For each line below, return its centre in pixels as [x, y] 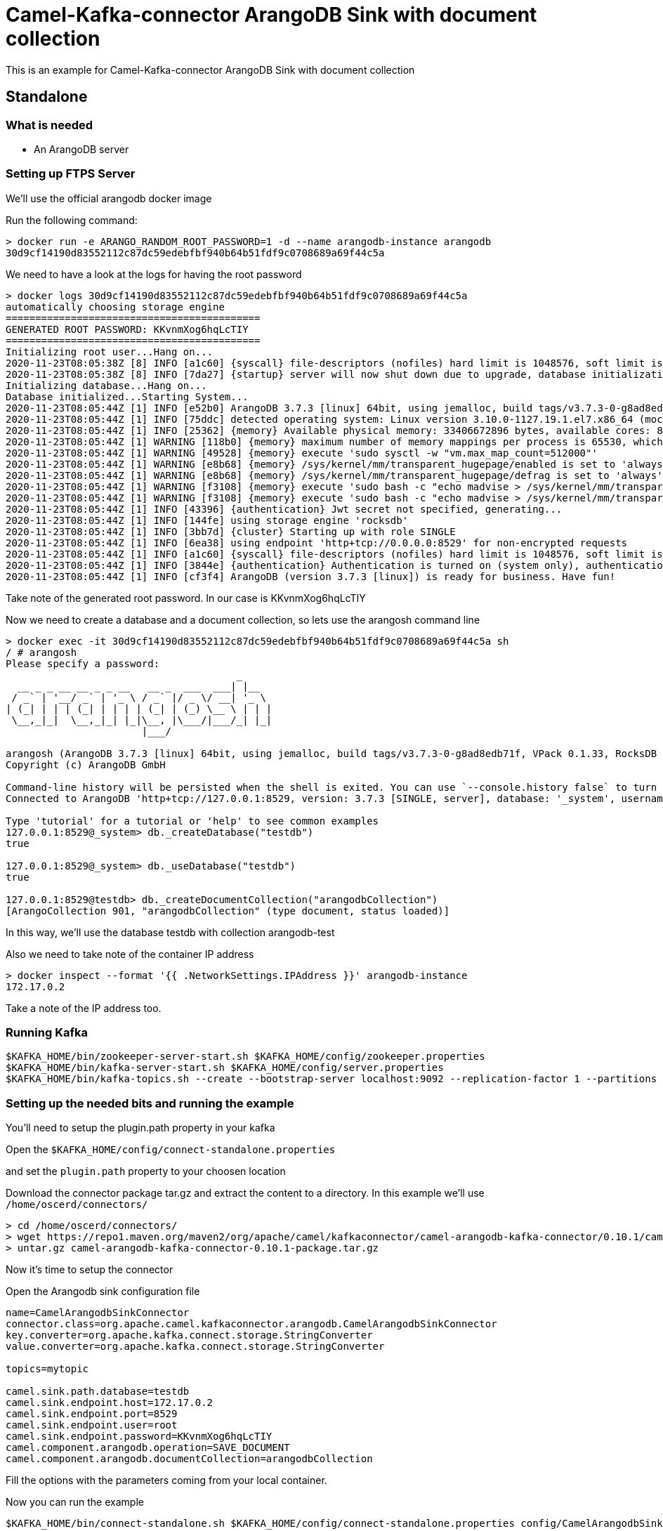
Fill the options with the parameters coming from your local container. [166, 1480]
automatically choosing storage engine [115, 307]
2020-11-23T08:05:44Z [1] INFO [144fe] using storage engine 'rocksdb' [207, 520]
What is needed [50, 125]
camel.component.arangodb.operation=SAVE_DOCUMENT [148, 1448]
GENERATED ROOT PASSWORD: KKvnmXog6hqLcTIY [127, 329]
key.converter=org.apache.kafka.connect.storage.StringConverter [189, 1335]
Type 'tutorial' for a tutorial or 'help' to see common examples [192, 821]
